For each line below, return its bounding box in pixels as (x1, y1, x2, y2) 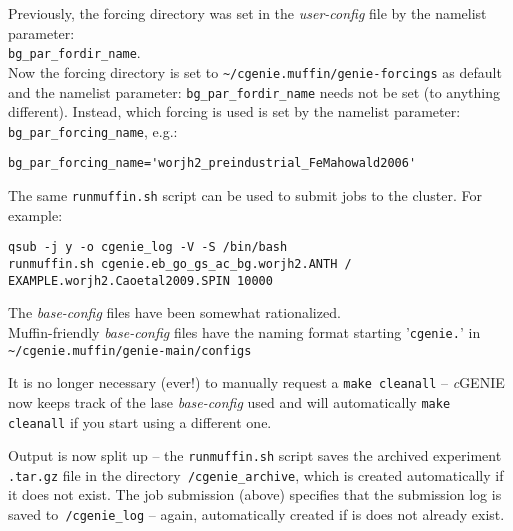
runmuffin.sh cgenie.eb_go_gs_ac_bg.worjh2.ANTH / (8, 256, 352, 271)
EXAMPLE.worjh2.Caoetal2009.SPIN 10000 (8, 273, 273, 288)
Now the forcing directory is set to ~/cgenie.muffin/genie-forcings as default (8, 61, 502, 82)
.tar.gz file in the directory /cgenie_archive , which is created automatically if (8, 464, 504, 485)
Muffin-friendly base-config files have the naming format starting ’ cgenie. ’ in (8, 321, 481, 342)
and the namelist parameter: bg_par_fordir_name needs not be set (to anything (8, 81, 500, 102)
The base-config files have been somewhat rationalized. (8, 302, 341, 323)
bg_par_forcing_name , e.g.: (8, 120, 178, 141)
